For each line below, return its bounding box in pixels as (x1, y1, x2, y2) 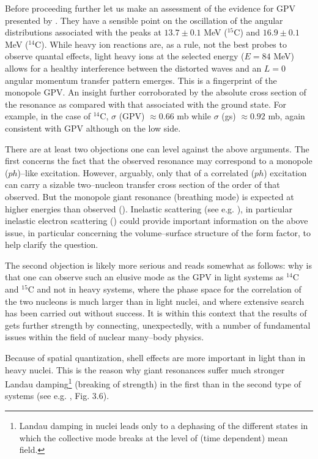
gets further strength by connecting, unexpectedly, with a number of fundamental (5, 318, 311, 331)
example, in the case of (5, 110, 91, 122)
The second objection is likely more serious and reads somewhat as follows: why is (5, 258, 312, 271)
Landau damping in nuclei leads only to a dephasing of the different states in (19, 419, 308, 432)
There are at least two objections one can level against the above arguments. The (5, 142, 309, 155)
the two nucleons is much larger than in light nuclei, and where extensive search (5, 294, 305, 307)
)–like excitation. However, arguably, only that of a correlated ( (17, 166, 255, 179)
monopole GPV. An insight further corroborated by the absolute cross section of (5, 86, 306, 99)
